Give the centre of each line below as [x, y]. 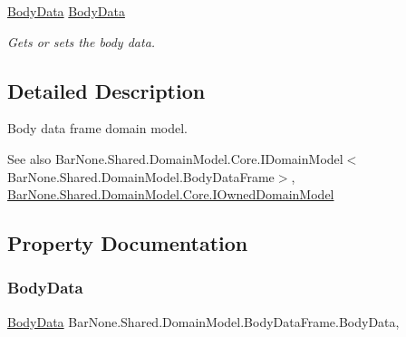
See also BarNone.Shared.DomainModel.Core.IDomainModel [175, 158]
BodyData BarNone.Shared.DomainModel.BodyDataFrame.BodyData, [203, 321]
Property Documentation [128, 243]
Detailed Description [106, 90]
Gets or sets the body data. [82, 41]
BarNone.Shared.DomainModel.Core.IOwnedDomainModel [171, 194]
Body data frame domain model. [97, 128]
